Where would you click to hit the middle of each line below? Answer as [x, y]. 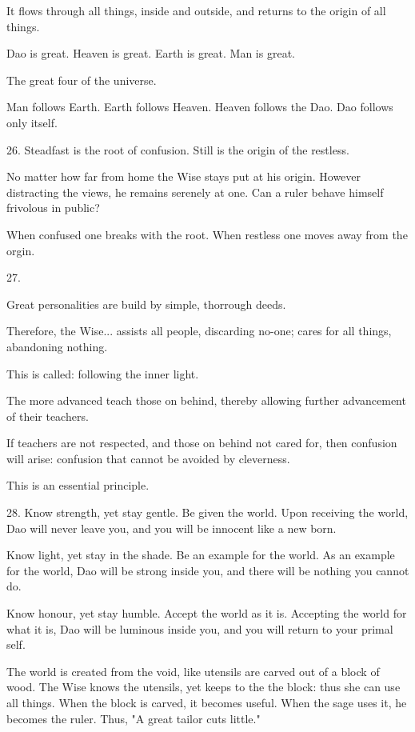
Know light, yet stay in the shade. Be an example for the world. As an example [201, 555]
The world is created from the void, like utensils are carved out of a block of [193, 671]
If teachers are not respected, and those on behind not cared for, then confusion [202, 443]
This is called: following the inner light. [103, 373]
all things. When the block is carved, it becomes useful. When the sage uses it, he [207, 702]
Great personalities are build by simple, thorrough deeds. [146, 304]
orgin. [21, 250]
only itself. [32, 122]
